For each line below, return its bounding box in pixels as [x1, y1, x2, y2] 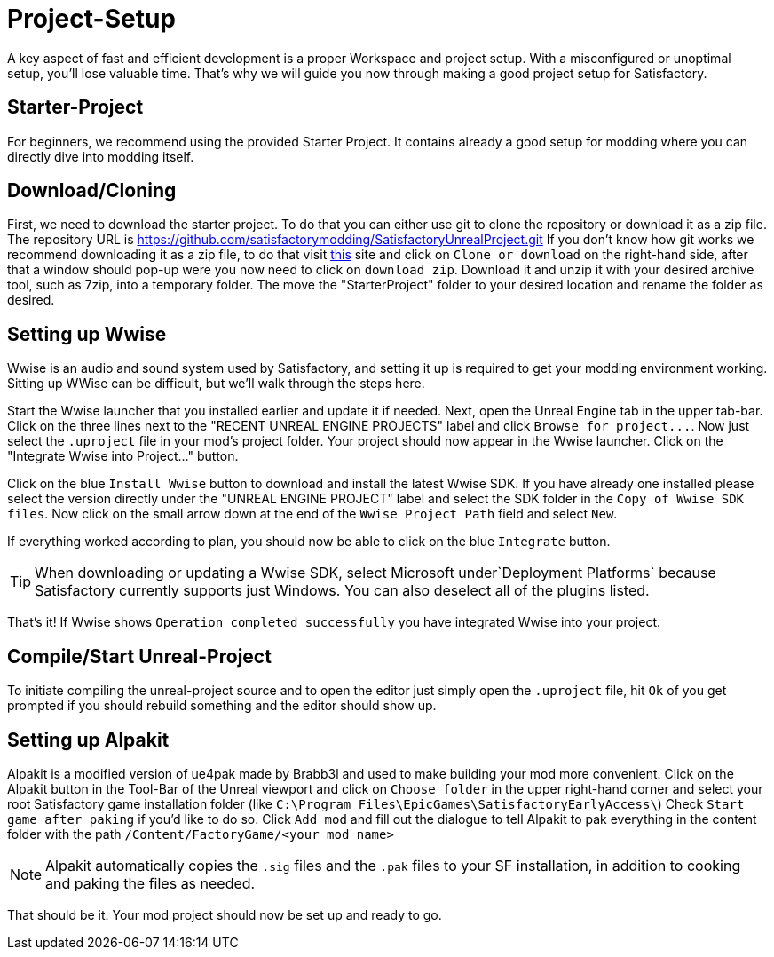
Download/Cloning [7, 179, 177, 202]
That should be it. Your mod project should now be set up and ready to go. [7, 906, 442, 922]
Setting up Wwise [7, 322, 167, 345]
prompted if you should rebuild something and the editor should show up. [7, 698, 437, 714]
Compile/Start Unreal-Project [7, 645, 272, 668]
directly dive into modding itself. [7, 148, 194, 164]
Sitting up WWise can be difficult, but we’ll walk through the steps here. [7, 376, 425, 391]
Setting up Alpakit [7, 728, 170, 751]
